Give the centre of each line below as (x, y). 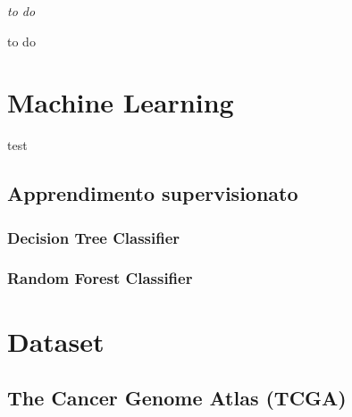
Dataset (56, 341)
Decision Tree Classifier (94, 237)
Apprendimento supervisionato (153, 193)
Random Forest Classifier (100, 278)
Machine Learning (121, 102)
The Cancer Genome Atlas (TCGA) (177, 398)
